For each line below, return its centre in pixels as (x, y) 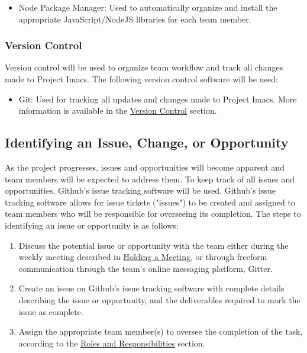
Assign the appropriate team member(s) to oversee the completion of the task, (161, 331)
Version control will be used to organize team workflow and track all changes (144, 67)
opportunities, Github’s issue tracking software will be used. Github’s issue (140, 190)
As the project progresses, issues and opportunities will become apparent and (145, 167)
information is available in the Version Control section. (118, 110)
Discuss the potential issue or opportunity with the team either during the (153, 245)
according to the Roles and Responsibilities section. (112, 343)
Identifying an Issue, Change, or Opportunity (147, 142)
